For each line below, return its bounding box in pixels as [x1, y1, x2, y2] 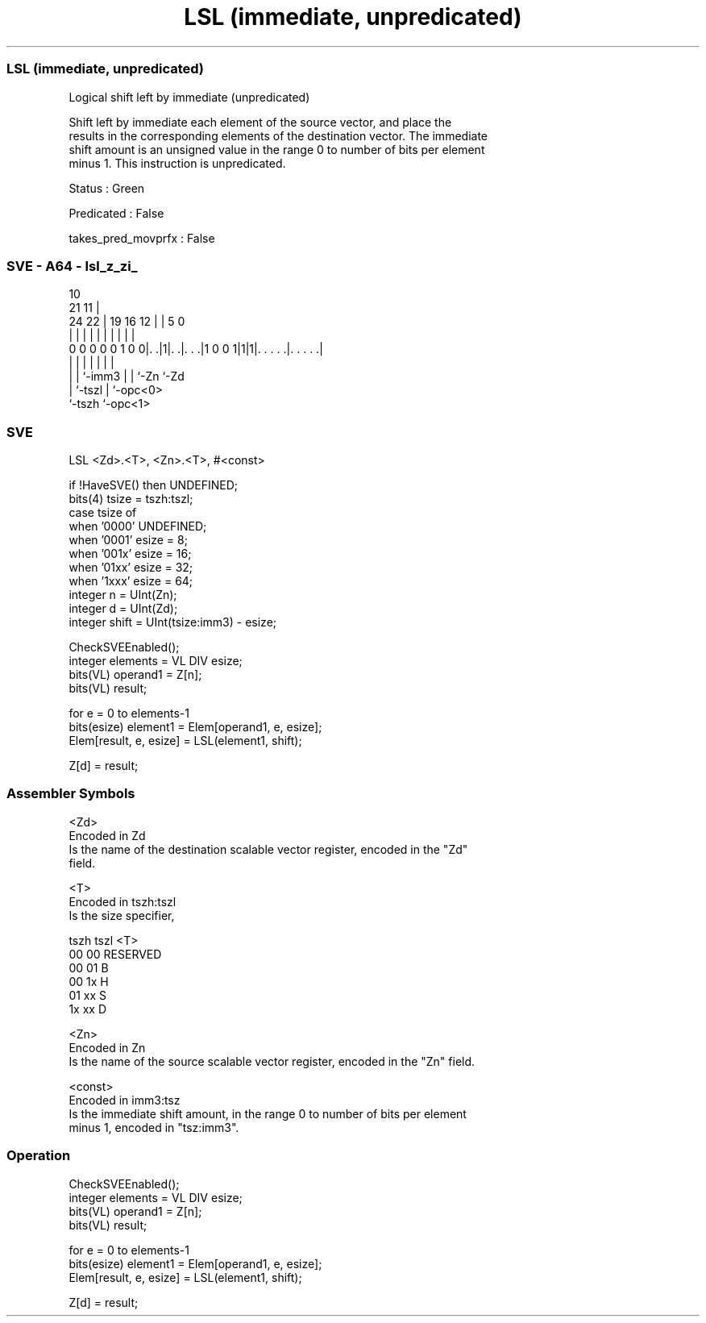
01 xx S [69, 988, 107, 1002]
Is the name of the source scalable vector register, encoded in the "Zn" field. [69, 1054, 476, 1068]
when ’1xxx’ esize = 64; [69, 574, 193, 588]
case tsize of [69, 505, 137, 519]
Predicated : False [69, 206, 164, 220]
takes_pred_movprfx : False [69, 231, 215, 245]
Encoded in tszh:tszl [69, 894, 176, 909]
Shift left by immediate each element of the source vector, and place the [69, 114, 452, 129]
